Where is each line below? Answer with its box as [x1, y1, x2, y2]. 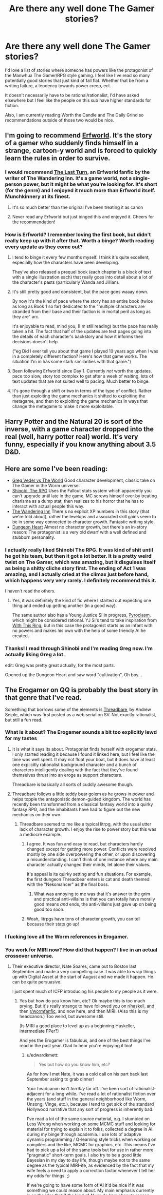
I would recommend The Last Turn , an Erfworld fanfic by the [5, 169, 150, 176]
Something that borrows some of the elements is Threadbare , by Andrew [5, 706, 151, 712]
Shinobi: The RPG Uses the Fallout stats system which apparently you [12, 488, 152, 494]
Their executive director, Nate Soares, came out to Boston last [12, 963, 137, 969]
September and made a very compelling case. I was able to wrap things [12, 969, 156, 975]
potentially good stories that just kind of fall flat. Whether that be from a [5, 78, 148, 83]
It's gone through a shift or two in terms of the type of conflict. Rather [12, 388, 152, 393]
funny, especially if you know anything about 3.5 [5, 440, 156, 449]
